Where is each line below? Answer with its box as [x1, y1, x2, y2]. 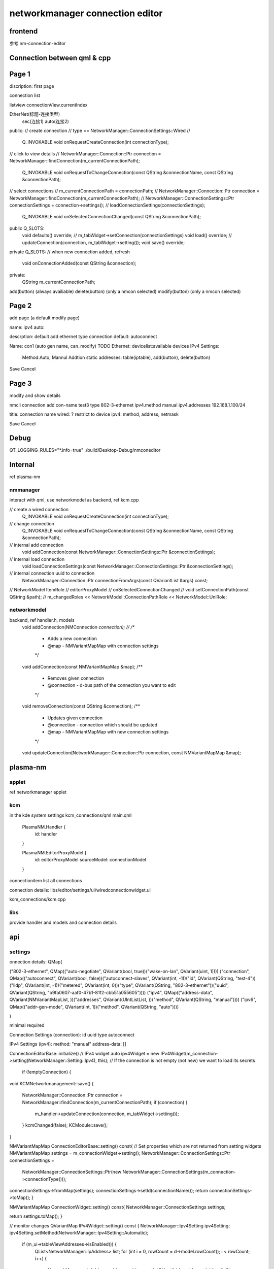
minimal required [9, 1022, 45, 1028]
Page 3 [9, 379, 32, 388]
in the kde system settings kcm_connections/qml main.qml [9, 812, 132, 818]
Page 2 [9, 302, 32, 310]
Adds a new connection [47, 636, 97, 642]
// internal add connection [9, 542, 63, 548]
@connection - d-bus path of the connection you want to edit [47, 682, 176, 688]
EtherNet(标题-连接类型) [9, 111, 60, 117]
